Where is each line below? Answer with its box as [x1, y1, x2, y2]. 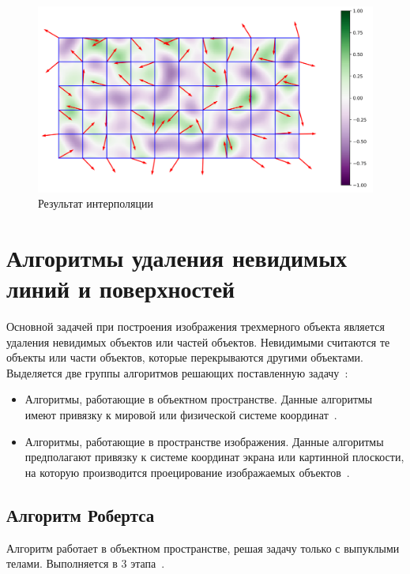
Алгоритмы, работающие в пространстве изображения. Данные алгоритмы [24, 433, 384, 449]
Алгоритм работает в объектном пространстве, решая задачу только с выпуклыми [6, 539, 400, 556]
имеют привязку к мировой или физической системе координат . [24, 407, 337, 423]
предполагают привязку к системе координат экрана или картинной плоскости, [24, 448, 404, 465]
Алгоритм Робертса [6, 502, 155, 527]
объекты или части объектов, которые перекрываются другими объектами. [6, 349, 363, 366]
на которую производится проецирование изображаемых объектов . [24, 463, 350, 480]
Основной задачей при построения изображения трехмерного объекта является [6, 318, 385, 335]
